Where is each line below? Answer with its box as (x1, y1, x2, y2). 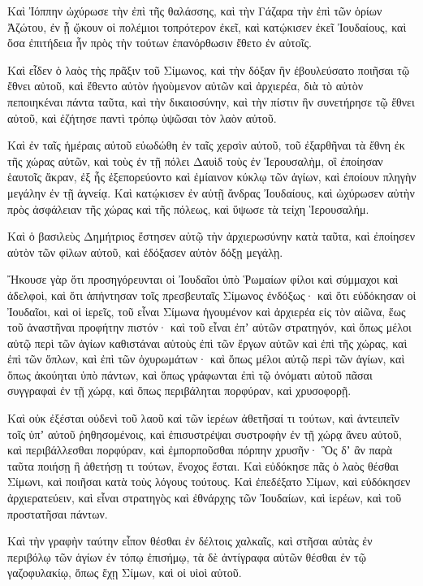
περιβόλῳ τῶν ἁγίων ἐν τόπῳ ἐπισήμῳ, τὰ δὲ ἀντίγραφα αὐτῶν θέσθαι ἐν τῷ (7, 548, 366, 565)
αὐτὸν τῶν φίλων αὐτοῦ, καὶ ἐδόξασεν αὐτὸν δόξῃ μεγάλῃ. (7, 243, 283, 260)
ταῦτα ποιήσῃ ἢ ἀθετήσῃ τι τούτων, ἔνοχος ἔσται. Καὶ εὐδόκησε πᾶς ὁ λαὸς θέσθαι (7, 457, 399, 474)
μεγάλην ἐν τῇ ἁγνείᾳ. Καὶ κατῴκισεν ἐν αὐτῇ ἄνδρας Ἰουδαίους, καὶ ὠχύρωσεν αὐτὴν (7, 184, 415, 201)
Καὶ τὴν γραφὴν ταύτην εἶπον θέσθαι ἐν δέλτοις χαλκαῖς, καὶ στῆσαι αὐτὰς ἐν (7, 532, 373, 549)
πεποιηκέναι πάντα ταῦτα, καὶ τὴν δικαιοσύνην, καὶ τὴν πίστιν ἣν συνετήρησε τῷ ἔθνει (7, 93, 415, 110)
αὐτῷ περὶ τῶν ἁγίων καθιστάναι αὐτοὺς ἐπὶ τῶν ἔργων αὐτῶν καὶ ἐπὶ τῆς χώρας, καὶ (7, 334, 408, 351)
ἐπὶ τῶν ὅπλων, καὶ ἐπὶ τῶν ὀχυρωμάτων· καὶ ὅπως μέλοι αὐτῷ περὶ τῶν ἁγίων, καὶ (7, 350, 405, 367)
